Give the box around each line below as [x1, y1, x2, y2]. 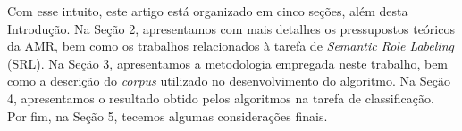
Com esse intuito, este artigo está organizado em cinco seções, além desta [7, 2, 408, 20]
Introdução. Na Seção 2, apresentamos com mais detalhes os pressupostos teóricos [7, 19, 455, 37]
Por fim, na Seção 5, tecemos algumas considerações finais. [7, 106, 328, 125]
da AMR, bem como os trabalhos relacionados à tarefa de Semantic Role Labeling [7, 37, 454, 55]
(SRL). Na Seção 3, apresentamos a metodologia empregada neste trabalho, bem [7, 53, 449, 72]
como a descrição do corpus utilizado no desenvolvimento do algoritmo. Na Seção [7, 71, 450, 90]
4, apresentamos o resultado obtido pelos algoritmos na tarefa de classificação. [7, 88, 434, 107]
